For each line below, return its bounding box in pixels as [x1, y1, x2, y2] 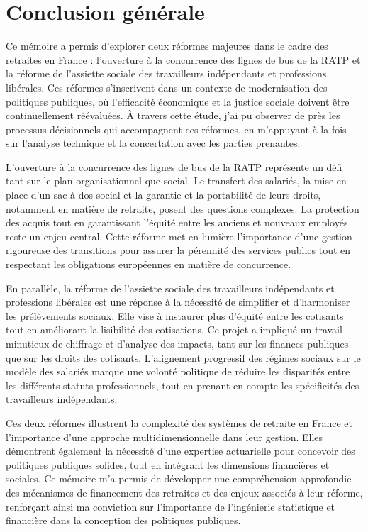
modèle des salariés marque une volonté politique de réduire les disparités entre [6, 364, 350, 379]
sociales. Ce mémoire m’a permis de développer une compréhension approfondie [6, 471, 352, 486]
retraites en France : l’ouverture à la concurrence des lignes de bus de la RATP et [6, 52, 361, 67]
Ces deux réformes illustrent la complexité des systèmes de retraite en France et [6, 415, 352, 430]
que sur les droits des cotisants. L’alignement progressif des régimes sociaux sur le [6, 350, 361, 365]
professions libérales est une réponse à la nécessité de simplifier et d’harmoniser [6, 294, 350, 309]
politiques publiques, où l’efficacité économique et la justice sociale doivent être [6, 94, 350, 109]
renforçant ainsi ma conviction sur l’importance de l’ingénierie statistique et [6, 499, 335, 514]
